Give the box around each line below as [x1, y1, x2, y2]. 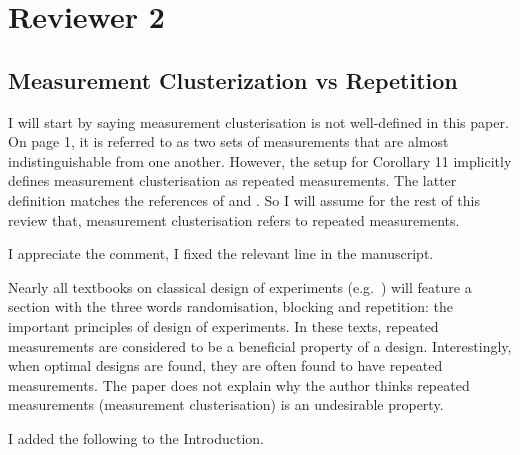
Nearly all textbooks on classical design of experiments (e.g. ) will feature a [8, 276, 472, 297]
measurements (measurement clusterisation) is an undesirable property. [8, 394, 444, 415]
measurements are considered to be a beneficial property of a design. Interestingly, [8, 335, 512, 356]
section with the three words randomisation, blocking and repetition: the [8, 296, 453, 317]
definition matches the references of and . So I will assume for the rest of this [8, 189, 480, 210]
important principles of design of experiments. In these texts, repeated [8, 315, 439, 336]
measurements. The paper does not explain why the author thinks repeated [8, 374, 470, 395]
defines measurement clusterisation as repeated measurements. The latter [8, 170, 457, 191]
